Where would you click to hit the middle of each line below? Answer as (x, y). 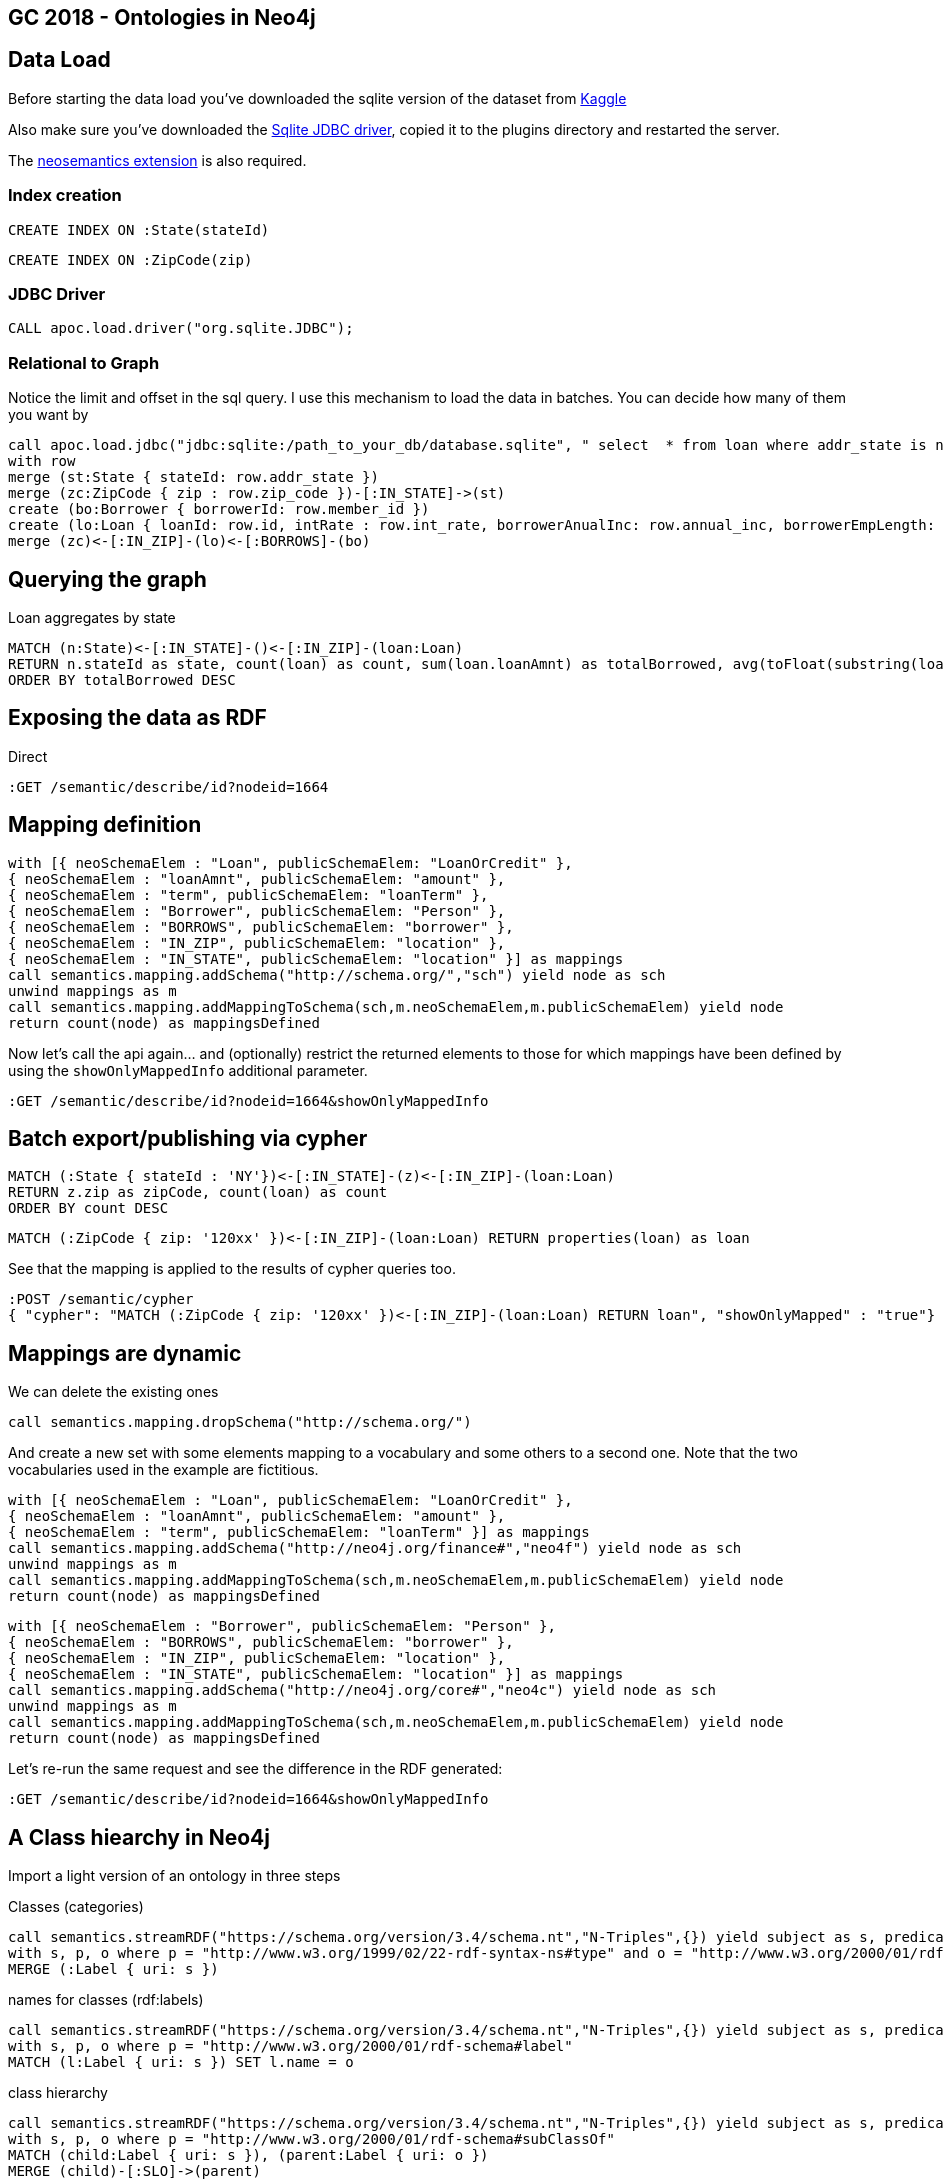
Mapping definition (105, 825)
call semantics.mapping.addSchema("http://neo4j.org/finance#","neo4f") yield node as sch (375, 1548)
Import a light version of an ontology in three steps (174, 1876)
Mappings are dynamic (125, 1353)
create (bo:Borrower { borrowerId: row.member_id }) (219, 509)
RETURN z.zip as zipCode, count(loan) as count (198, 1192)
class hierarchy (58, 2093)
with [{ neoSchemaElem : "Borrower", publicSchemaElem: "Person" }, (282, 1626)
